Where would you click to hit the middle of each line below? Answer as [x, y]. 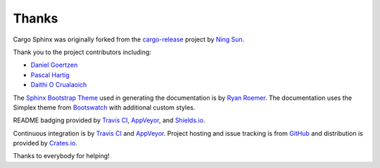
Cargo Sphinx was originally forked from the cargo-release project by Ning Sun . [129, 39]
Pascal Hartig [50, 75]
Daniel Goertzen [54, 65]
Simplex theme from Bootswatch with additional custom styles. [104, 107]
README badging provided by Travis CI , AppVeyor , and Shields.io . [109, 120]
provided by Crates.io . [45, 143]
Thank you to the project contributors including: [82, 52]
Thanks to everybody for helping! [61, 156]
